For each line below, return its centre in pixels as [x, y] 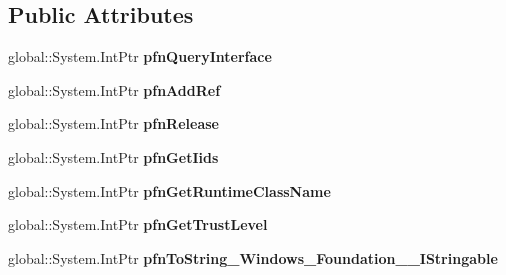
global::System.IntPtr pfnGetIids [113, 156]
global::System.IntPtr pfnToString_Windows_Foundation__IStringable [253, 257]
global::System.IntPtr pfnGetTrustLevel [138, 224]
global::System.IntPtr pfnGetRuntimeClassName [169, 190]
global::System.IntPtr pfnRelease [113, 123]
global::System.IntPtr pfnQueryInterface [140, 56]
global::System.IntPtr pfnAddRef [114, 89]
